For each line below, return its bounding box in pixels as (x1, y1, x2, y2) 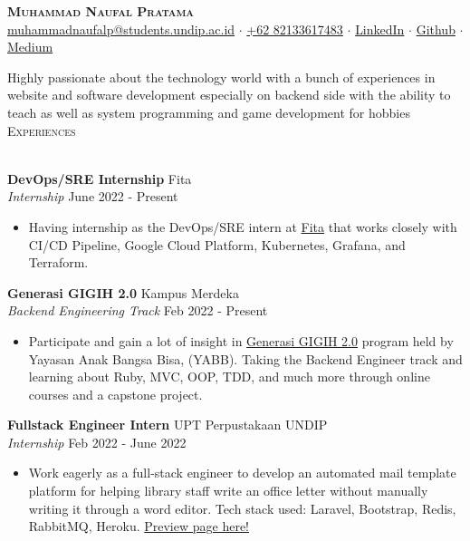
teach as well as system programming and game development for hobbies (7, 102, 410, 121)
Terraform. (28, 253, 89, 272)
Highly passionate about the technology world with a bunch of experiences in (7, 67, 436, 86)
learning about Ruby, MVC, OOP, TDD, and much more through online (28, 367, 430, 386)
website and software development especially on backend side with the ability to (7, 85, 451, 104)
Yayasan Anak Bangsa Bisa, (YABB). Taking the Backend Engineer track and (28, 349, 463, 368)
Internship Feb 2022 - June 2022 (7, 432, 187, 451)
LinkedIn (355, 19, 405, 38)
